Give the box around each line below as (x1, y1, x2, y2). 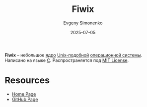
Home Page (11, 91, 36, 97)
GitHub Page (11, 96, 38, 102)
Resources (4, 75, 50, 86)
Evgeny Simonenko (63, 20, 103, 26)
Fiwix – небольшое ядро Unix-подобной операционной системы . (4, 52, 143, 58)
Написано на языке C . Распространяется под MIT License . (4, 57, 129, 63)
